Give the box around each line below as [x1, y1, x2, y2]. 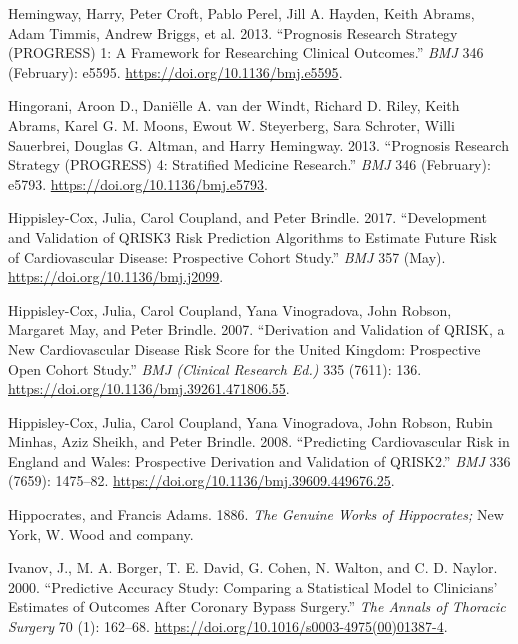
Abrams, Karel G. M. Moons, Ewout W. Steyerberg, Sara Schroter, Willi [8, 114, 455, 135]
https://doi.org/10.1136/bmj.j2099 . [8, 266, 224, 287]
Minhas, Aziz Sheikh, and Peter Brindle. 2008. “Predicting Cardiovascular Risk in [8, 431, 510, 452]
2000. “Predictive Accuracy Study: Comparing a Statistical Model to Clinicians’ [8, 576, 498, 597]
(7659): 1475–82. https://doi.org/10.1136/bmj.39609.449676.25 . [8, 470, 395, 491]
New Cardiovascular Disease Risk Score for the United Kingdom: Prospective [8, 338, 481, 359]
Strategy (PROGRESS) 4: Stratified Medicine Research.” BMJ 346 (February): [8, 154, 491, 175]
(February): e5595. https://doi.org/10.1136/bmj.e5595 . [8, 61, 343, 82]
